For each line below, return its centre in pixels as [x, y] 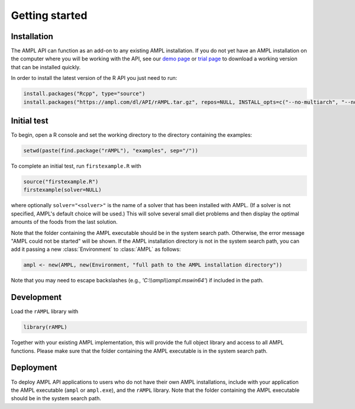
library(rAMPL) [45, 327]
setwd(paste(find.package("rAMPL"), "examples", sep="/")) [111, 151]
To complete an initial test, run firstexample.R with [76, 166]
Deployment [34, 368]
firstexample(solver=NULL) [62, 190]
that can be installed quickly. [46, 67]
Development [36, 297]
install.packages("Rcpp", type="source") [84, 94]
